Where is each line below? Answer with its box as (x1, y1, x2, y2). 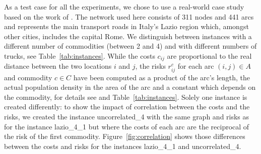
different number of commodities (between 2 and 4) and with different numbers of (4, 41, 257, 51)
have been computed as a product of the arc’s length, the (73, 72, 250, 82)
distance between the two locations (4, 61, 112, 71)
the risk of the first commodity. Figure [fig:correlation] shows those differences (4, 131, 245, 141)
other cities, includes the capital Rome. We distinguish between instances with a (4, 31, 252, 41)
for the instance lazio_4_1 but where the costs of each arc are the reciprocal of (4, 121, 249, 131)
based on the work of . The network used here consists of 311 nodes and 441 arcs (4, 11, 254, 22)
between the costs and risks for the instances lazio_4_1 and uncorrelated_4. (4, 140, 241, 151)
